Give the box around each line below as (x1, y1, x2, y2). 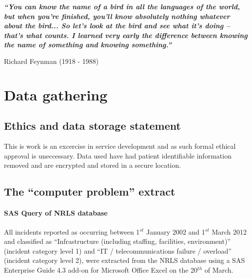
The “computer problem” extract (4, 184, 175, 199)
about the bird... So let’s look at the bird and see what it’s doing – (4, 20, 231, 31)
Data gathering (4, 84, 108, 104)
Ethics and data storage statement (4, 118, 181, 133)
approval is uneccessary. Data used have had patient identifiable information (4, 150, 232, 160)
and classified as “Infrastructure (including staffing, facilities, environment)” (4, 236, 231, 246)
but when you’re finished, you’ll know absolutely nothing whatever (4, 11, 230, 21)
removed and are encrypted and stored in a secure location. (4, 160, 181, 170)
